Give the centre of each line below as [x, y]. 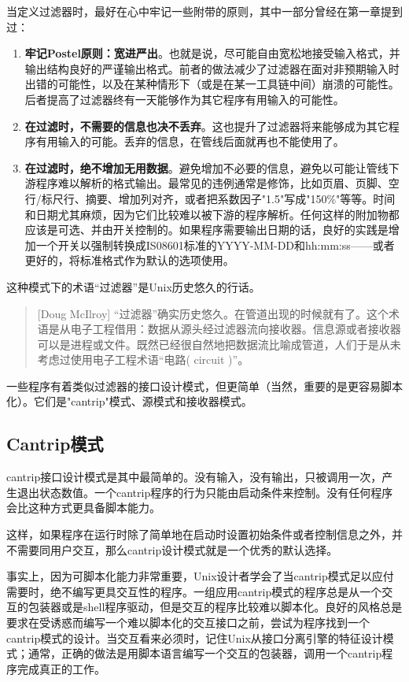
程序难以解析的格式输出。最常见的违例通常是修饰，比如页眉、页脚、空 [217, 183]
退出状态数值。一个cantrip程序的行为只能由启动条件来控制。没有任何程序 [205, 492]
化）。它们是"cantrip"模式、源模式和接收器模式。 [129, 401]
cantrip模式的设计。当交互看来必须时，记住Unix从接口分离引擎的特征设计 [195, 638]
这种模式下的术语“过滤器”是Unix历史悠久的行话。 [133, 286]
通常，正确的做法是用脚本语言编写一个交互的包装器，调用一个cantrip [205, 653]
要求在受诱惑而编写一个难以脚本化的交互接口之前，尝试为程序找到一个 [188, 623]
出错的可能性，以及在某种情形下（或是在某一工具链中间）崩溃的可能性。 [212, 84]
